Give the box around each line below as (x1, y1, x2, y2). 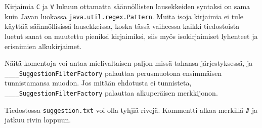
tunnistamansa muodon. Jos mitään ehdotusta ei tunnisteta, (5, 77, 192, 88)
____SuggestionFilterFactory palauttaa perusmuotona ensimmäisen (5, 67, 222, 78)
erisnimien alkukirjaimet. (5, 40, 82, 51)
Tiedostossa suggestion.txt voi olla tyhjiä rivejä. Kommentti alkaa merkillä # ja (5, 104, 258, 115)
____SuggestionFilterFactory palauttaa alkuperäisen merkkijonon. (5, 87, 218, 98)
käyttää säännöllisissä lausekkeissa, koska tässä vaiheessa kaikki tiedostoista (5, 21, 240, 31)
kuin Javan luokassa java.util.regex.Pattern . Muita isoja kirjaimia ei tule (5, 11, 243, 21)
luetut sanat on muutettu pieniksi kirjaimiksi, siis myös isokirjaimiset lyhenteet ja (5, 30, 258, 41)
